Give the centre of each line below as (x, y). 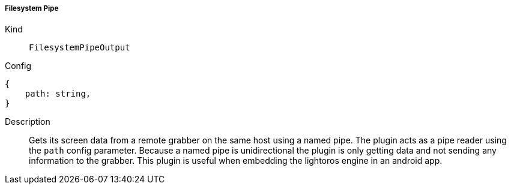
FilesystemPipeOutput (80, 48)
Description (28, 122)
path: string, (58, 94)
